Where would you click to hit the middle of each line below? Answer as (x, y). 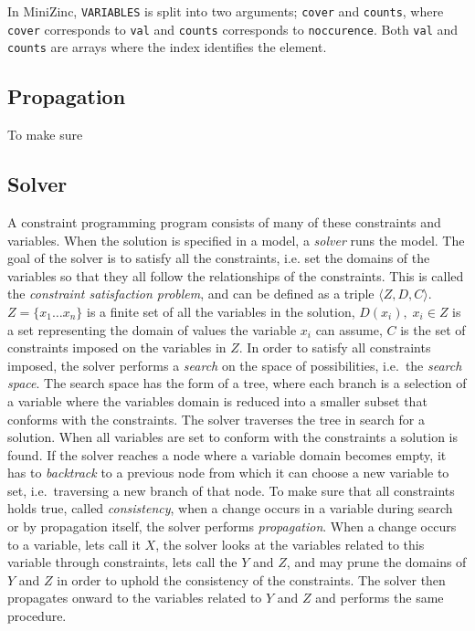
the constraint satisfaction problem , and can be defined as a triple (191, 294)
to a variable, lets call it (74, 544)
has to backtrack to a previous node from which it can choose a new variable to (228, 473)
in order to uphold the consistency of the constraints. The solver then (251, 579)
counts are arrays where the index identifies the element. (167, 47)
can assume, (349, 329)
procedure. (37, 616)
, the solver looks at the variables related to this (290, 544)
